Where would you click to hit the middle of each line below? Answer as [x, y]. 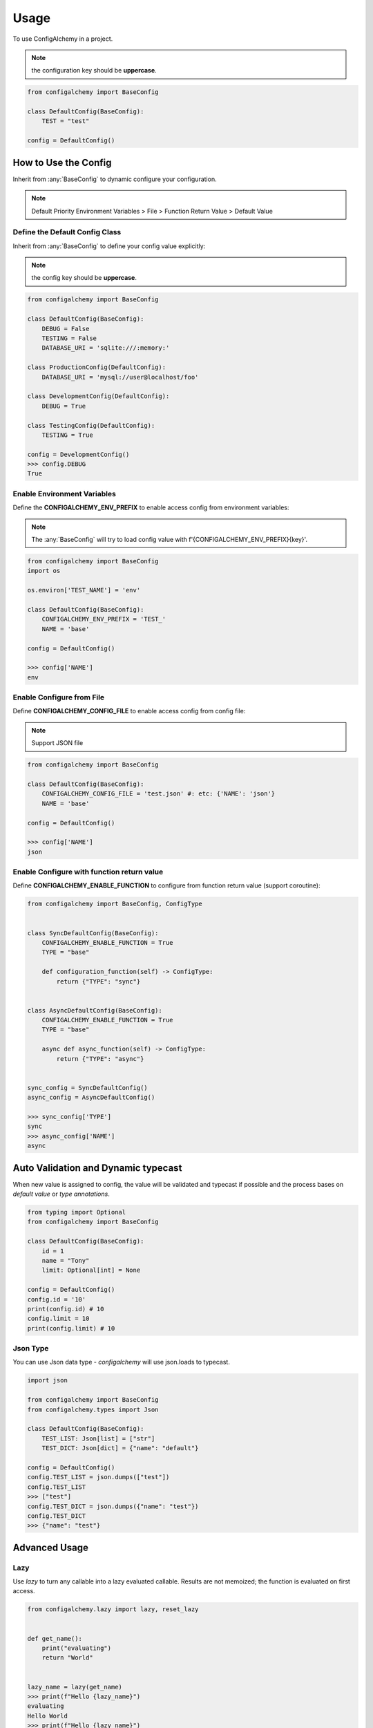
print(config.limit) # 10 [71, 1328]
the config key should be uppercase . [84, 278]
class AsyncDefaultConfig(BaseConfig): [95, 1010]
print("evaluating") [77, 1648]
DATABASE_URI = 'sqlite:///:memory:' [106, 348]
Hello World [48, 1716]
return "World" [67, 1658]
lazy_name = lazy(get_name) [75, 1687]
